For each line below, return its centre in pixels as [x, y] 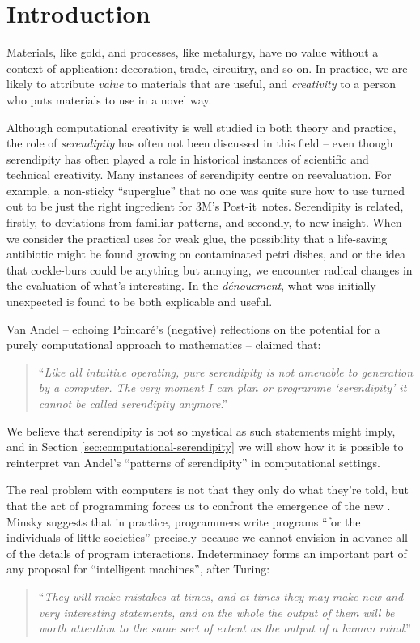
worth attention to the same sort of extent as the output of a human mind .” [225, 628]
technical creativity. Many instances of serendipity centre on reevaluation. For [199, 175]
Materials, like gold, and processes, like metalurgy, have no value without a [193, 52]
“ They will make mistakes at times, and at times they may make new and [221, 596]
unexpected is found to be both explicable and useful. [140, 302]
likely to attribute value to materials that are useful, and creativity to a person [202, 84]
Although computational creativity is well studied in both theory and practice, [202, 127]
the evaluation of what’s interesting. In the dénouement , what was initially [191, 285]
